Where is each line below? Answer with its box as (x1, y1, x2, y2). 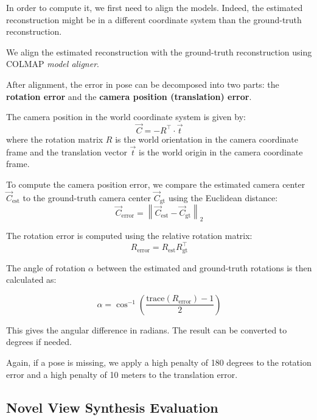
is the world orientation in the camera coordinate (115, 132, 298, 145)
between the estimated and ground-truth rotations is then (96, 261, 312, 274)
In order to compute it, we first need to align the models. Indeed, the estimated (6, 1, 303, 13)
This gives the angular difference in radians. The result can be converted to (6, 323, 287, 336)
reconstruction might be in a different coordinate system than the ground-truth (6, 13, 302, 26)
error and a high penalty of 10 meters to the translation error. (6, 368, 238, 380)
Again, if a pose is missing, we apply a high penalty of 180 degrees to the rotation (6, 355, 312, 368)
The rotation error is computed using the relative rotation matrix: (6, 229, 253, 242)
